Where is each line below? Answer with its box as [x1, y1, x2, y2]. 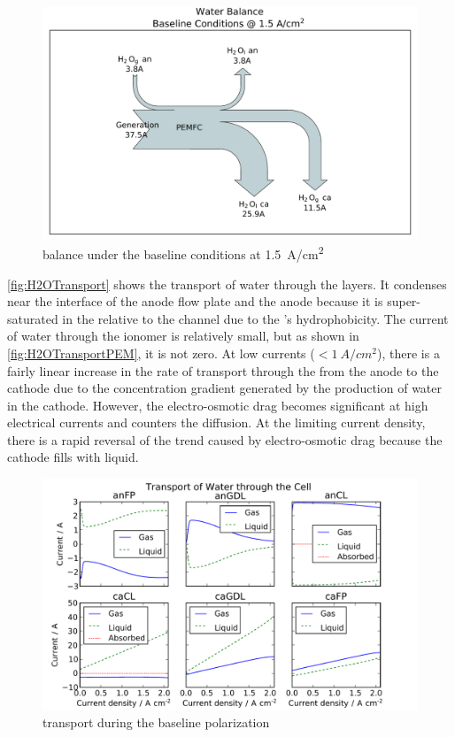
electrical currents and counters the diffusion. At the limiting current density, [7, 413, 426, 432]
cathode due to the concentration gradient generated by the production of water [7, 379, 442, 397]
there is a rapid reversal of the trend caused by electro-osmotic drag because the [7, 430, 443, 449]
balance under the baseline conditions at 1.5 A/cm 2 [42, 242, 324, 263]
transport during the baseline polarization [42, 713, 270, 732]
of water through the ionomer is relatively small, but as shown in [7, 326, 359, 345]
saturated [7, 309, 58, 327]
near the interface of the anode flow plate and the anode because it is [7, 292, 383, 311]
